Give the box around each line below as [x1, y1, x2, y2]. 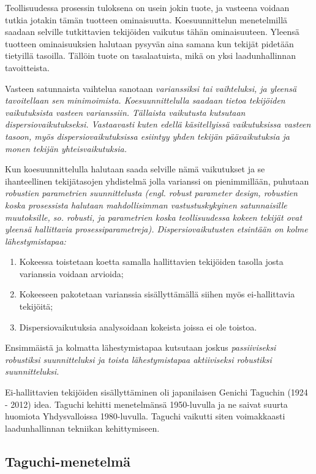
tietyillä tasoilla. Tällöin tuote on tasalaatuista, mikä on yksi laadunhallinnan [5, 49, 296, 62]
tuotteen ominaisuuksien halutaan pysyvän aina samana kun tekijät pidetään [5, 37, 294, 50]
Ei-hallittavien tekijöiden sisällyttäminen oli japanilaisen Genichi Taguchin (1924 [5, 386, 308, 399]
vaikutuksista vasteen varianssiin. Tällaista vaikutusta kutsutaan [5, 105, 246, 118]
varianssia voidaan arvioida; [19, 267, 124, 280]
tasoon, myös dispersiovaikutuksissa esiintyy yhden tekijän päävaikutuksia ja [5, 129, 290, 142]
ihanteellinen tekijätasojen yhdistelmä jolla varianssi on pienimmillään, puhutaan [5, 174, 309, 187]
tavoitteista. [5, 61, 50, 74]
